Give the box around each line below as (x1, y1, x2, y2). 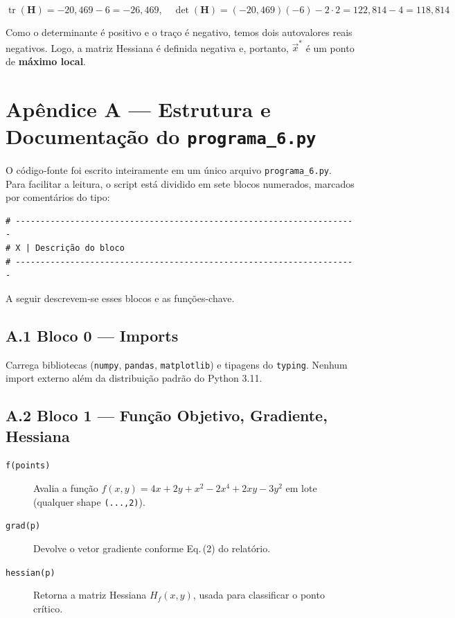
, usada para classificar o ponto (193, 588, 325, 602)
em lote (285, 481, 317, 495)
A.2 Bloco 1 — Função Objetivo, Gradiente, (6, 405, 328, 426)
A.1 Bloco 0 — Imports (6, 324, 179, 346)
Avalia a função (33, 481, 98, 495)
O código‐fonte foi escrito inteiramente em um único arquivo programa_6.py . (6, 162, 332, 177)
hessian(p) (6, 567, 55, 578)
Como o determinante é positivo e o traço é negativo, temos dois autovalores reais (6, 25, 353, 39)
